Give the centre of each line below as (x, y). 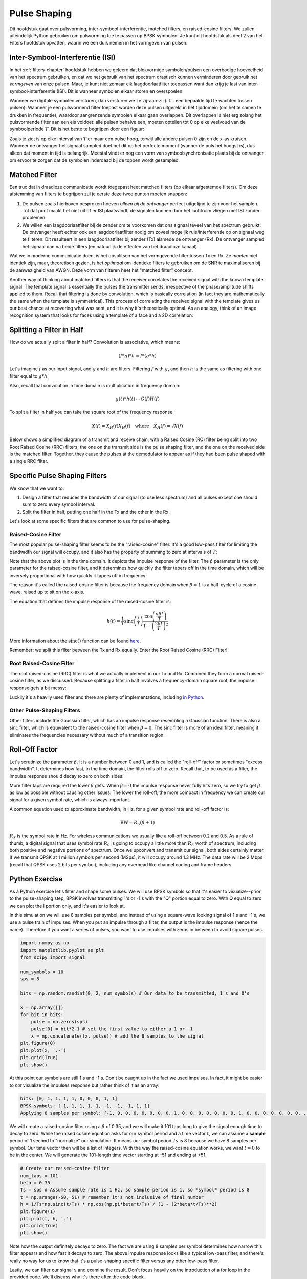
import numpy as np (45, 943)
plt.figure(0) (38, 1043)
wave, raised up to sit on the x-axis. (47, 592)
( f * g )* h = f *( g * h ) (138, 355)
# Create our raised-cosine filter (65, 1168)
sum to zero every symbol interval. (59, 504)
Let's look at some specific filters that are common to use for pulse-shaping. (90, 521)
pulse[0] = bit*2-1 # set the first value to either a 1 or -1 (112, 1029)
